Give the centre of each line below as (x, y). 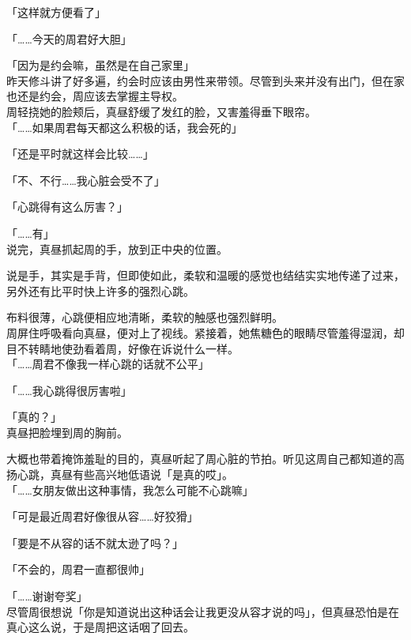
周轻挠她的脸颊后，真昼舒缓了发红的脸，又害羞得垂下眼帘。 (161, 111)
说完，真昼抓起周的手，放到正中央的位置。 (117, 248)
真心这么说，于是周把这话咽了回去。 (100, 627)
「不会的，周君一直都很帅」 (78, 569)
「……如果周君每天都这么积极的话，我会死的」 (124, 127)
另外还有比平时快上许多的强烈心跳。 (100, 290)
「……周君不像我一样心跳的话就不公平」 (108, 364)
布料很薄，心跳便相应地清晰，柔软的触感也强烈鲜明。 (145, 317)
